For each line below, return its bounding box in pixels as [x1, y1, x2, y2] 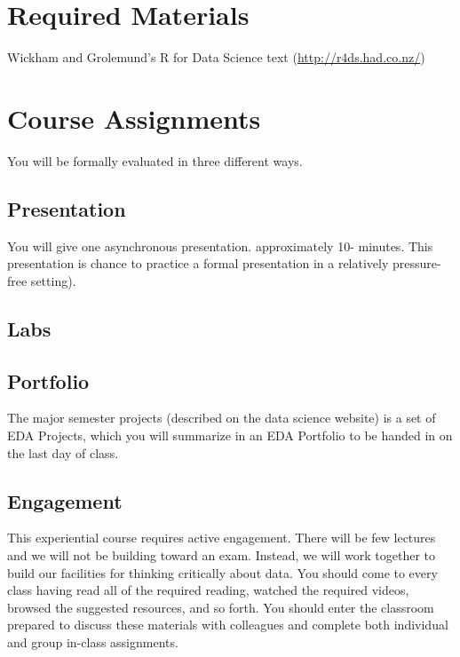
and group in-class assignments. [7, 632, 178, 651]
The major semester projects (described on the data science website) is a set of [7, 408, 436, 427]
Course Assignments [7, 99, 261, 136]
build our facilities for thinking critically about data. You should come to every [7, 563, 438, 582]
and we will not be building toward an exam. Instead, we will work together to [7, 545, 436, 564]
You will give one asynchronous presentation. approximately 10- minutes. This [7, 236, 433, 255]
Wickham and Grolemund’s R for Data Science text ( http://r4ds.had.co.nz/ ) [7, 48, 425, 67]
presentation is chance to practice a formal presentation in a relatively [7, 254, 389, 273]
